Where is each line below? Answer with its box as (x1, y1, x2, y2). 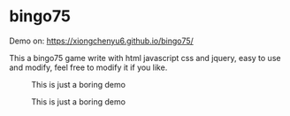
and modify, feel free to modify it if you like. (9, 62, 168, 73)
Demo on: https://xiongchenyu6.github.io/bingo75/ (9, 35, 195, 46)
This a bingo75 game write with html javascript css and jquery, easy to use (9, 52, 281, 63)
